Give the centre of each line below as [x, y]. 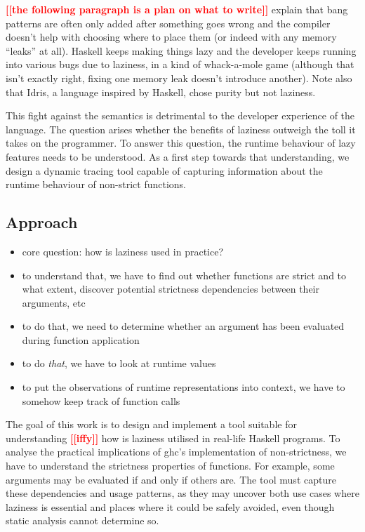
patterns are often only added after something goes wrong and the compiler [168, 23]
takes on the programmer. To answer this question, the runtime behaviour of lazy [181, 143]
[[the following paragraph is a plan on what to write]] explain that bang [177, 9]
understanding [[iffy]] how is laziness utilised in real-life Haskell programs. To [173, 438]
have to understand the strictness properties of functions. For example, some [170, 466]
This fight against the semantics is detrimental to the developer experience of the [180, 115]
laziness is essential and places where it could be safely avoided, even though [170, 506]
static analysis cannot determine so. [82, 520]
